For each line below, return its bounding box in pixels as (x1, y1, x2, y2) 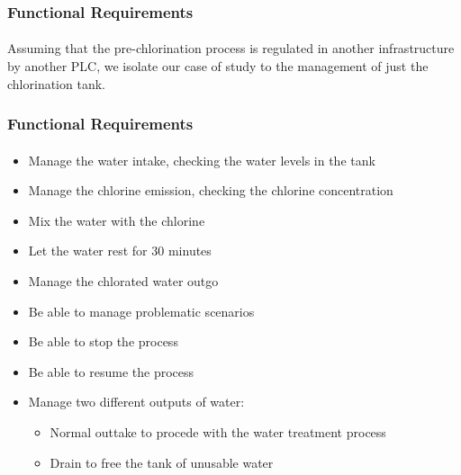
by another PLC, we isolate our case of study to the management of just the (7, 57, 429, 76)
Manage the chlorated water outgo (28, 272, 219, 291)
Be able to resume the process (28, 362, 194, 381)
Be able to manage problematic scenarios (28, 301, 255, 320)
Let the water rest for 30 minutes (28, 241, 212, 260)
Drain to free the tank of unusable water (50, 453, 274, 471)
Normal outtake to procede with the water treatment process (50, 423, 386, 441)
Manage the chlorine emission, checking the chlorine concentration (28, 181, 393, 200)
